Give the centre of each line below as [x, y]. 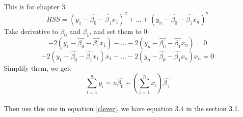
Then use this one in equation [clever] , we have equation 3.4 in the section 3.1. [122, 108]
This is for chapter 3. [36, 6]
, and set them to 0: [119, 31]
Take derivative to [31, 31]
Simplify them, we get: [38, 68]
